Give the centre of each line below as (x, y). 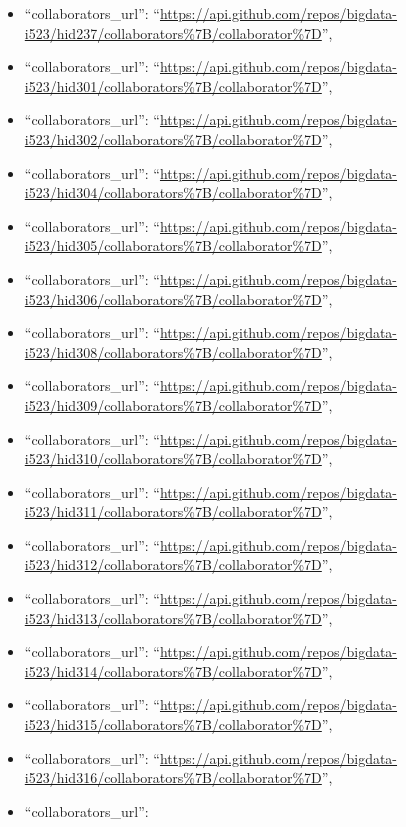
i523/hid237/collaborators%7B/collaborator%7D (173, 32)
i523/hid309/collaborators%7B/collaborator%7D (173, 404)
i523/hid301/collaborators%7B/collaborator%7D (173, 85)
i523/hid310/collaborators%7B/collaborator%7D (173, 458)
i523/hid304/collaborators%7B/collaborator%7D (173, 192)
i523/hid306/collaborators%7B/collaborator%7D (173, 298)
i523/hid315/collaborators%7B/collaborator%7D (173, 724)
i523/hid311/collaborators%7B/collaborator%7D (173, 511)
